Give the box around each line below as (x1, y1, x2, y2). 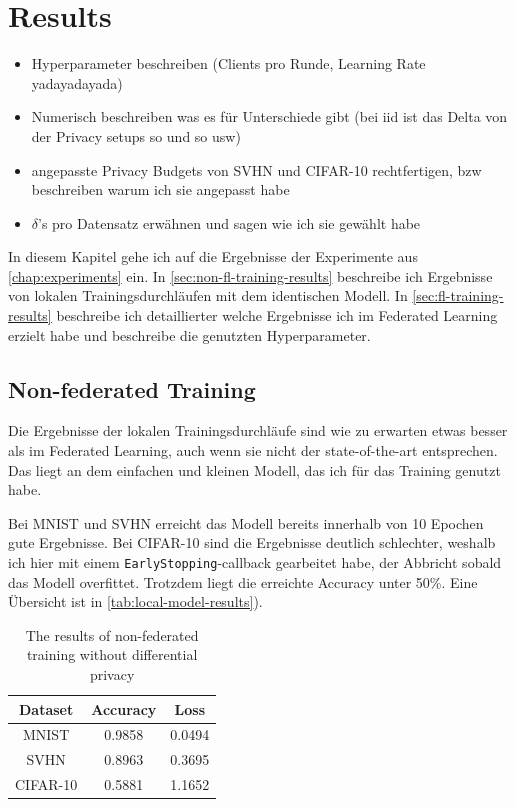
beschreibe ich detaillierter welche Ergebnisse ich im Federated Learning (56, 305, 498, 326)
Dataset (18, 698, 74, 719)
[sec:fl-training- (412, 285, 504, 306)
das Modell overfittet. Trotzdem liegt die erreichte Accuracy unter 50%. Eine (8, 571, 478, 592)
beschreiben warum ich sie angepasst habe (31, 179, 290, 200)
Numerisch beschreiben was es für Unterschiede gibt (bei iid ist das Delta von (31, 106, 508, 127)
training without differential (26, 644, 198, 665)
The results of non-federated (25, 624, 199, 645)
